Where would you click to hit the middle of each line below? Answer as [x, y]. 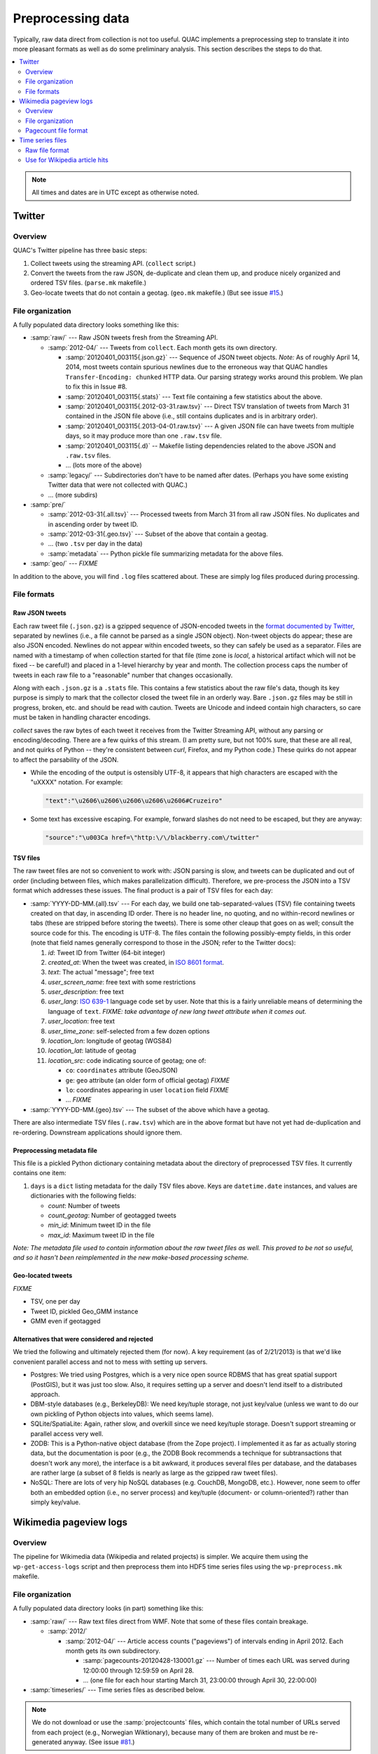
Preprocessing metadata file [55, 1150]
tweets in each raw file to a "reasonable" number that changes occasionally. [123, 675]
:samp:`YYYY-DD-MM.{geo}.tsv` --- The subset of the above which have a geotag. [150, 1109]
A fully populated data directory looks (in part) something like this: [108, 1608]
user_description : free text [86, 992]
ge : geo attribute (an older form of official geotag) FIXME [148, 1080]
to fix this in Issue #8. [96, 387]
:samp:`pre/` [48, 504]
